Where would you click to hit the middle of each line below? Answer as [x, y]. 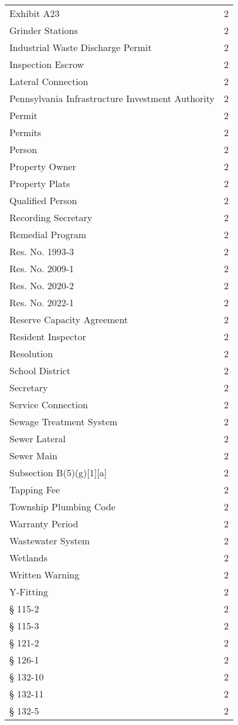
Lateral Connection [49, 81]
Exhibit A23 [35, 13]
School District [40, 370]
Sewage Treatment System [64, 421]
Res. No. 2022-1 [42, 302]
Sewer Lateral [38, 438]
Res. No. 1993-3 [42, 251]
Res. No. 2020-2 [42, 285]
